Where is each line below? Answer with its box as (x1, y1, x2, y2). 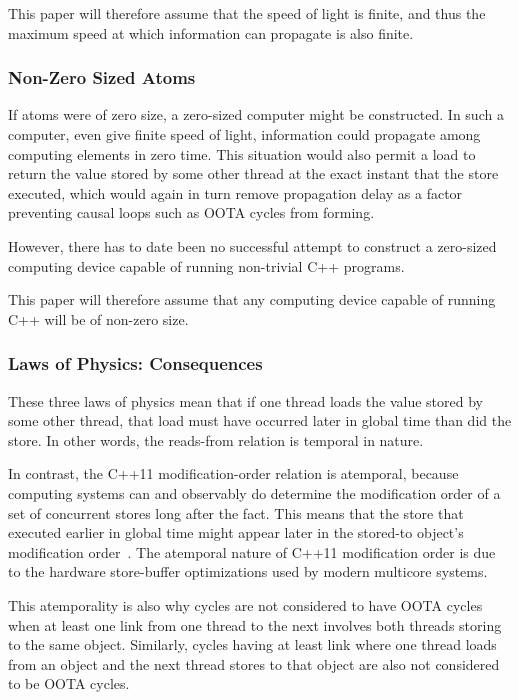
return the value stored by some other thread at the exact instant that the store (8, 163, 499, 184)
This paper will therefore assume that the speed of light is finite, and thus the (8, 3, 486, 23)
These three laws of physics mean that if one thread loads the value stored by (8, 390, 483, 411)
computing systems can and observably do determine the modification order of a (8, 482, 501, 503)
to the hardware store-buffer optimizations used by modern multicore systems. (8, 561, 488, 582)
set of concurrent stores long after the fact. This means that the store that (8, 502, 464, 523)
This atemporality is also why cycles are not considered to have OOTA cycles (8, 594, 483, 615)
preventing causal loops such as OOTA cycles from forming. (8, 202, 375, 223)
